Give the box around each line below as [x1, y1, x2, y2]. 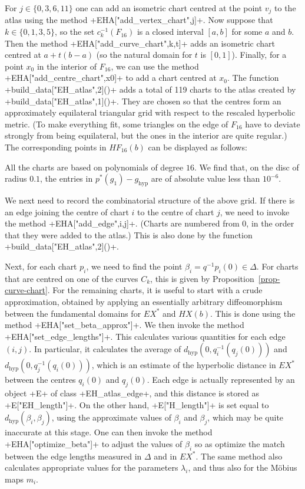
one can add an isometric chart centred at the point [75, 2, 263, 14]
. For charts [256, 260, 299, 272]
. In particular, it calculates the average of [29, 343, 181, 355]
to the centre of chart [137, 205, 214, 218]
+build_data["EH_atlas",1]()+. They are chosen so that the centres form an [5, 94, 281, 107]
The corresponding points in [5, 140, 107, 153]
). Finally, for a [231, 48, 287, 61]
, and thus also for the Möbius [188, 461, 297, 474]
